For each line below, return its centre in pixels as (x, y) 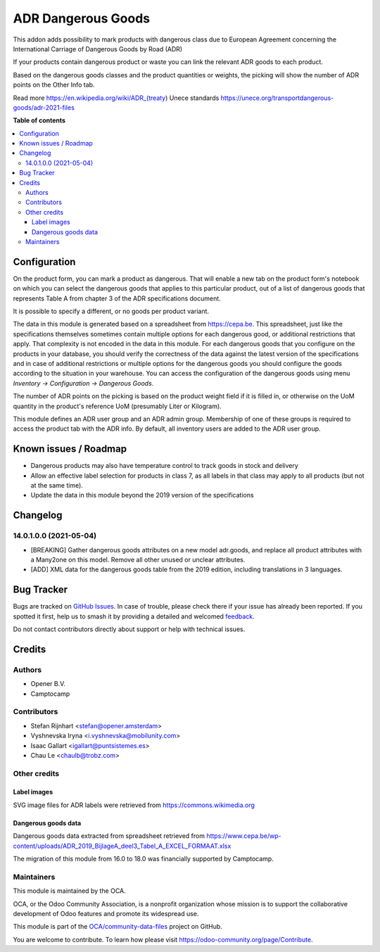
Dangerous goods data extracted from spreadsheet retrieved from (109, 836)
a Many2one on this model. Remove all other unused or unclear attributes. (138, 559)
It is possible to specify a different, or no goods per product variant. (111, 311)
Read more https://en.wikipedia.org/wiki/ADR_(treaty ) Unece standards (116, 98)
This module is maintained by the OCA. (69, 891)
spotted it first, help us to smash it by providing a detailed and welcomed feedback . (134, 616)
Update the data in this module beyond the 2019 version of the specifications (142, 495)
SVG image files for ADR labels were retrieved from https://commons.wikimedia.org (134, 805)
